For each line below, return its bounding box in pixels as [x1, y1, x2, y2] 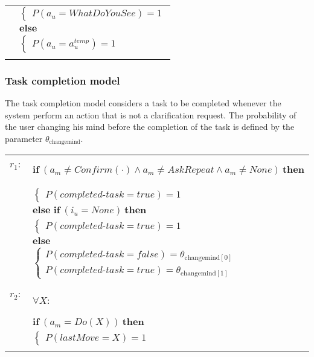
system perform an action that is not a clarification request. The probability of [5, 108, 296, 121]
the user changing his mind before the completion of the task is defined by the [5, 120, 295, 133]
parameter [5, 132, 43, 144]
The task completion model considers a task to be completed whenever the [5, 97, 281, 109]
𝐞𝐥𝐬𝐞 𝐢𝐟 [33, 205, 60, 216]
